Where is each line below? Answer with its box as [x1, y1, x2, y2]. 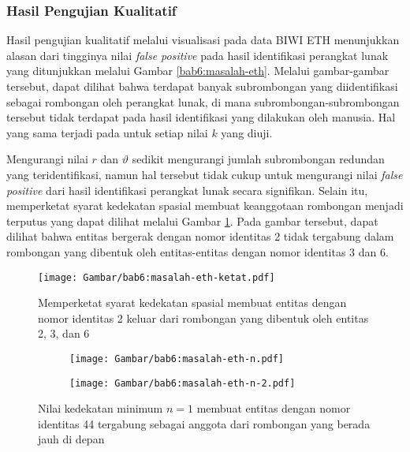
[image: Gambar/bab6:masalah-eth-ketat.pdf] [38, 271, 275, 283]
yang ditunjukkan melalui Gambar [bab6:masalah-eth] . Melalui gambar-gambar [6, 62, 389, 79]
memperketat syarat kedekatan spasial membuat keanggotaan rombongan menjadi [6, 197, 404, 214]
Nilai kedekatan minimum [38, 400, 163, 417]
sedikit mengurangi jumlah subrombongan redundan [132, 151, 385, 167]
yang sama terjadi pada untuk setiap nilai [6, 124, 208, 140]
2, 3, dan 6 [38, 325, 90, 342]
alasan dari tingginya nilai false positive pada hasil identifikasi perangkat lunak [6, 47, 389, 63]
